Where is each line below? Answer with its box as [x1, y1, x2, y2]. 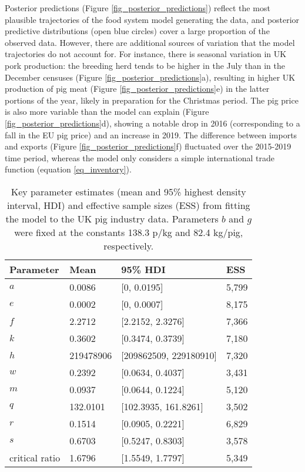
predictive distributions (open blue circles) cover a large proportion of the [5, 25, 270, 37]
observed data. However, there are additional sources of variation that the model [5, 36, 295, 48]
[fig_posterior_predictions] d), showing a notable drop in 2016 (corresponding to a [5, 117, 300, 129]
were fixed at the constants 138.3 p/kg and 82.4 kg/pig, [14, 225, 243, 239]
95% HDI [121, 262, 166, 276]
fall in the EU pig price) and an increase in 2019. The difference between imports [5, 128, 297, 141]
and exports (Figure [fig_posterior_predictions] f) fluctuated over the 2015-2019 [5, 140, 291, 152]
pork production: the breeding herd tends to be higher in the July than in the [5, 59, 285, 71]
